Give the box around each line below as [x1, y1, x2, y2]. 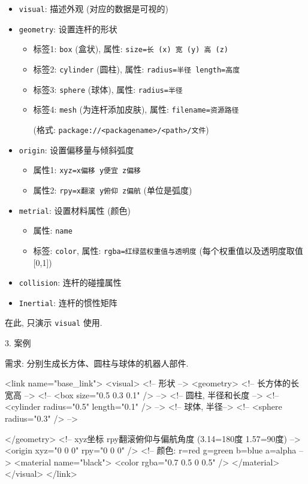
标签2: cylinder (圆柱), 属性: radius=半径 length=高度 [33, 62, 240, 75]
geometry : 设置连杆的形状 [19, 22, 117, 35]
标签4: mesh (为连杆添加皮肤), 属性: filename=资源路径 [33, 103, 239, 116]
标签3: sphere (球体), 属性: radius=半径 [33, 83, 183, 95]
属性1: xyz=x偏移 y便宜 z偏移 [33, 164, 141, 176]
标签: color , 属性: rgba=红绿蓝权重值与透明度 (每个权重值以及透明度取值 [33, 244, 303, 256]
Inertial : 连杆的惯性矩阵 [19, 296, 117, 308]
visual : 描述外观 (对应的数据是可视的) [19, 2, 168, 14]
